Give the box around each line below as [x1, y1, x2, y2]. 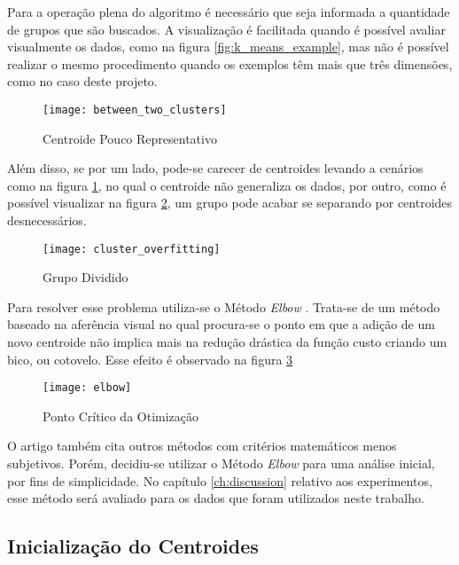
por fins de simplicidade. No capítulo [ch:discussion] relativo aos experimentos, [7, 471, 432, 490]
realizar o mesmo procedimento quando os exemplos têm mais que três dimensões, [7, 54, 453, 73]
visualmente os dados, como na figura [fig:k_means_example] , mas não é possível [7, 37, 449, 56]
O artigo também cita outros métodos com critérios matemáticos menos [7, 436, 397, 455]
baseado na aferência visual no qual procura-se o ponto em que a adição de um [7, 315, 435, 334]
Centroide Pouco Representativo [43, 129, 217, 147]
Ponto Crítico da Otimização [43, 406, 199, 425]
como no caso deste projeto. [7, 72, 158, 90]
